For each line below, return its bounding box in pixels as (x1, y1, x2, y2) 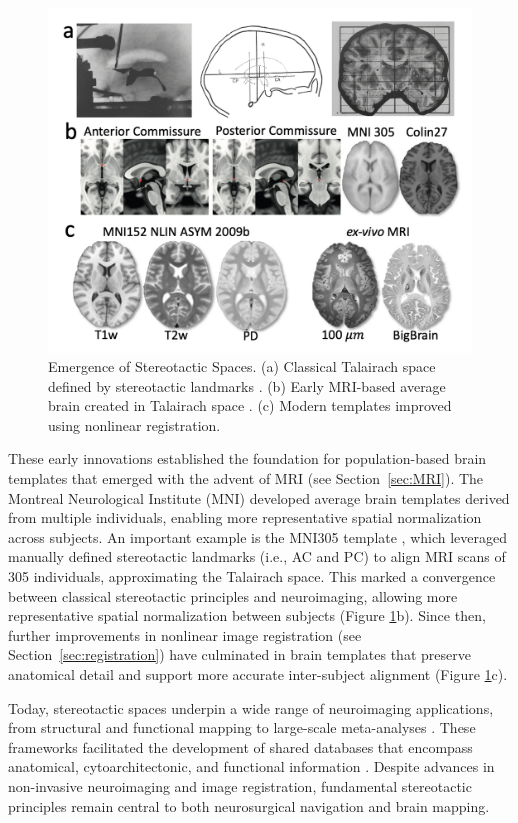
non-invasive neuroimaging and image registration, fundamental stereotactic (8, 775, 472, 796)
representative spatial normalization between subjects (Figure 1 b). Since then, (8, 605, 486, 626)
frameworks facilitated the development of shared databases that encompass (8, 736, 473, 757)
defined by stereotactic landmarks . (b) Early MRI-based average (48, 375, 446, 396)
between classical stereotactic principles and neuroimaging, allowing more (8, 585, 458, 606)
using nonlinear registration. (48, 414, 221, 435)
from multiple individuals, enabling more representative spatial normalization (8, 507, 482, 528)
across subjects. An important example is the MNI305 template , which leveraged (8, 526, 508, 547)
